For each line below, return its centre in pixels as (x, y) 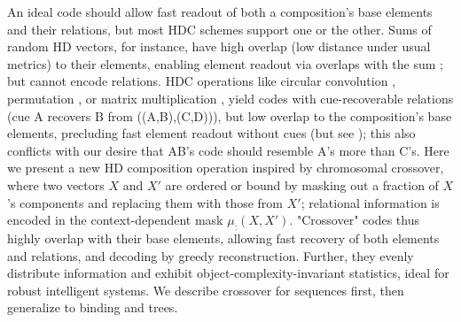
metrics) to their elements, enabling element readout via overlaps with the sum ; (225, 63)
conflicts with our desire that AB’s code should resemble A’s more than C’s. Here (228, 150)
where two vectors (56, 184)
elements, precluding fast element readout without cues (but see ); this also (211, 133)
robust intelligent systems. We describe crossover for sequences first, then (206, 290)
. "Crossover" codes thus (354, 220)
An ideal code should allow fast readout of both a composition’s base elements (220, 11)
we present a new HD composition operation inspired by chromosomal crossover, (226, 168)
